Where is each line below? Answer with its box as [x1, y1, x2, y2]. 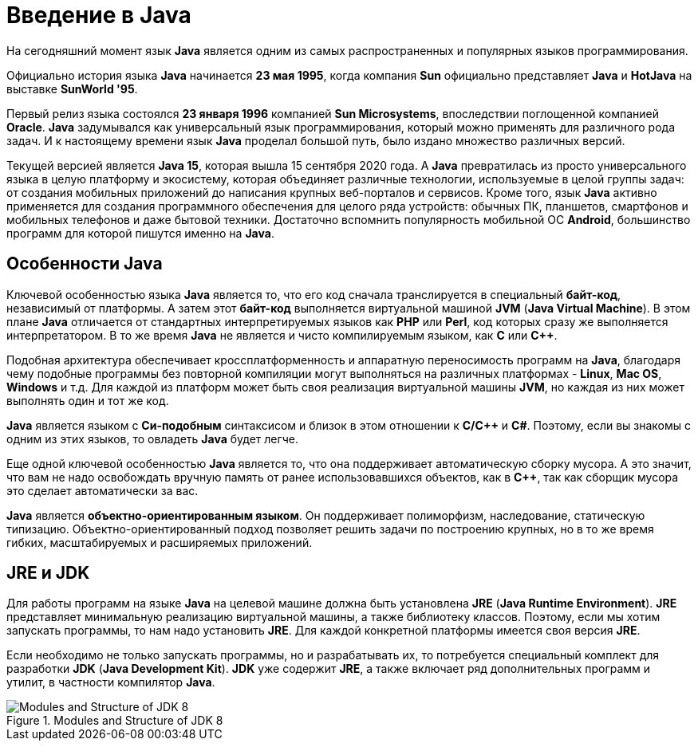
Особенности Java [6, 254, 163, 274]
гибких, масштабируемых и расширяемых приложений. [6, 535, 313, 549]
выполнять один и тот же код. [6, 393, 169, 407]
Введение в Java [6, 2, 191, 29]
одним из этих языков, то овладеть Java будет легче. [6, 431, 298, 446]
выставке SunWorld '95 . [6, 81, 138, 96]
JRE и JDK [6, 563, 90, 584]
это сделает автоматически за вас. [6, 483, 199, 497]
